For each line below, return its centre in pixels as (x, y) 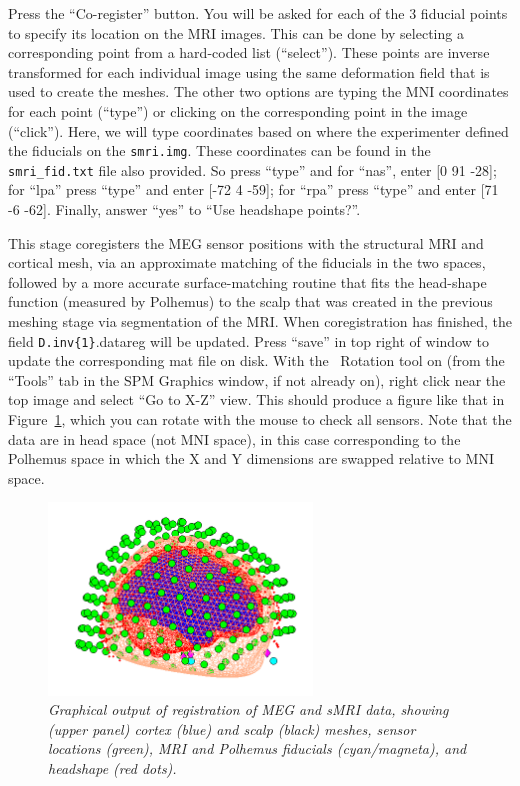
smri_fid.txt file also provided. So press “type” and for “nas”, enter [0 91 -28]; (252, 169)
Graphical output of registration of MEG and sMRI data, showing (248, 709)
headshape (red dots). (112, 768)
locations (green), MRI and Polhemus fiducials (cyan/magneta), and (257, 748)
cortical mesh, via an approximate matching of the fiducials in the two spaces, (247, 262)
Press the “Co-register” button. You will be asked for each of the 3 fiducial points (258, 13)
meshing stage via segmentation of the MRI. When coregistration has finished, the (260, 321)
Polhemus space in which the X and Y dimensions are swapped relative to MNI (251, 458)
